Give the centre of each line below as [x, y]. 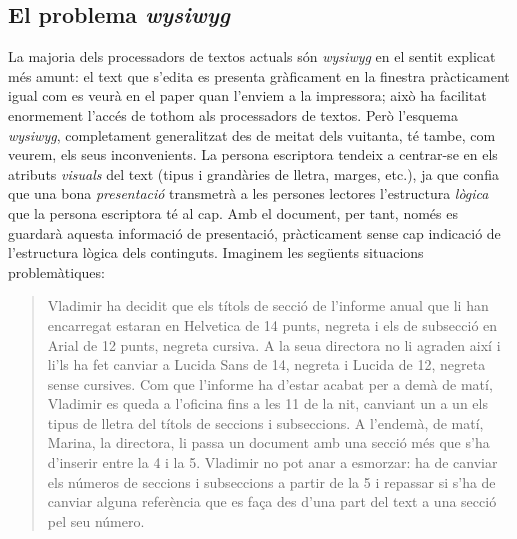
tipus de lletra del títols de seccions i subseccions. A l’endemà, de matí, [265, 422]
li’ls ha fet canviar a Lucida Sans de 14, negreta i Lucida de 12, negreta [266, 364]
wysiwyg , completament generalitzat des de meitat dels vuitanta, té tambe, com [252, 134]
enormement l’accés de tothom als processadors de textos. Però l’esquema [233, 114]
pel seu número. [96, 520]
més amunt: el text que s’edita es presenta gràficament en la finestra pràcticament [259, 75]
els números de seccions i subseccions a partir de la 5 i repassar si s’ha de [271, 481]
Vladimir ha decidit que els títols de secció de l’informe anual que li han [268, 305]
